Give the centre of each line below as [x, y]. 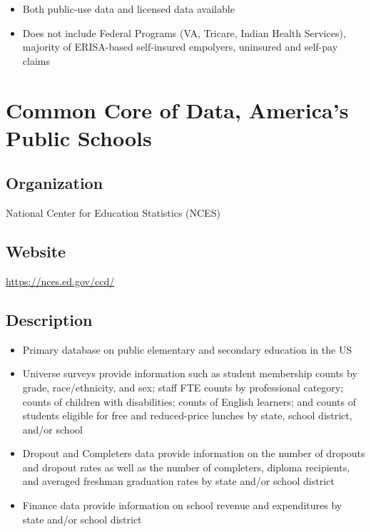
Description [49, 319]
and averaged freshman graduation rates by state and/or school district [178, 481]
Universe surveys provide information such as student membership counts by [190, 373]
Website [36, 251]
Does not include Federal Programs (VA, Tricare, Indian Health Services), [184, 32]
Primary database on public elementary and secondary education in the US [187, 349]
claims [36, 60]
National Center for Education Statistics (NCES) [113, 213]
